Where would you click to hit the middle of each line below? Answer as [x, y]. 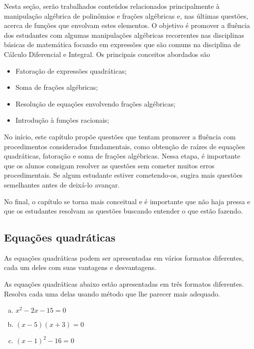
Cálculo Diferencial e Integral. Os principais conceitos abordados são [107, 54]
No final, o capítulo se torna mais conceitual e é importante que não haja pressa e [127, 201]
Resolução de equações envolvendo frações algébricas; [96, 103]
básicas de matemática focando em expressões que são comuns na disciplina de [122, 44]
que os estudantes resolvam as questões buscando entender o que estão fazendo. [124, 211]
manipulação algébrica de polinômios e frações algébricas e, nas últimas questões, [126, 15]
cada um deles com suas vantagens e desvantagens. [80, 267]
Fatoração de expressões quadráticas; [71, 70]
